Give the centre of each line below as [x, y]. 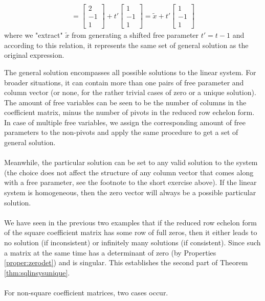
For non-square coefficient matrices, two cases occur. [86, 292]
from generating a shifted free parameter [135, 35]
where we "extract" [34, 35]
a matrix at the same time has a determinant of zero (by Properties [110, 252]
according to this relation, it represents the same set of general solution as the [126, 45]
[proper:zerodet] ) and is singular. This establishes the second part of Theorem [126, 262]
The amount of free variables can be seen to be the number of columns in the [125, 102]
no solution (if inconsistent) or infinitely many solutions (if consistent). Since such [132, 242]
